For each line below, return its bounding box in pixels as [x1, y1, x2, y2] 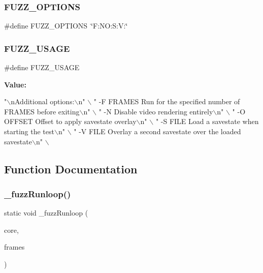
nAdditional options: [11, 96, 75, 107]
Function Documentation [4, 161, 138, 176]
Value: [4, 79, 26, 89]
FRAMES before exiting [4, 106, 80, 116]
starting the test [4, 126, 54, 136]
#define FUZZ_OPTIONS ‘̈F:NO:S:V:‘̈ [4, 20, 128, 31]
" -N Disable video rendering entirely [98, 106, 213, 116]
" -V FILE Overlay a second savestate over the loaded [74, 126, 241, 136]
